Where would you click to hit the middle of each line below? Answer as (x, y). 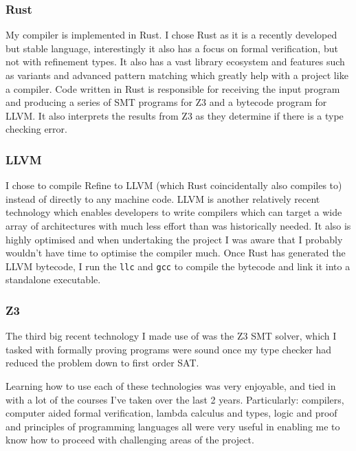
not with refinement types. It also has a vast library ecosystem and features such (175, 62)
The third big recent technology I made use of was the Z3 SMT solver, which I (171, 336)
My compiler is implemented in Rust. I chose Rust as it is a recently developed (171, 35)
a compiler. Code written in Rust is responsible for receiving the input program (173, 88)
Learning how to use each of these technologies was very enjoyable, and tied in (171, 386)
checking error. (36, 129)
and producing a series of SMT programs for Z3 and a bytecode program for (166, 102)
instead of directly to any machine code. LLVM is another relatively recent (163, 198)
